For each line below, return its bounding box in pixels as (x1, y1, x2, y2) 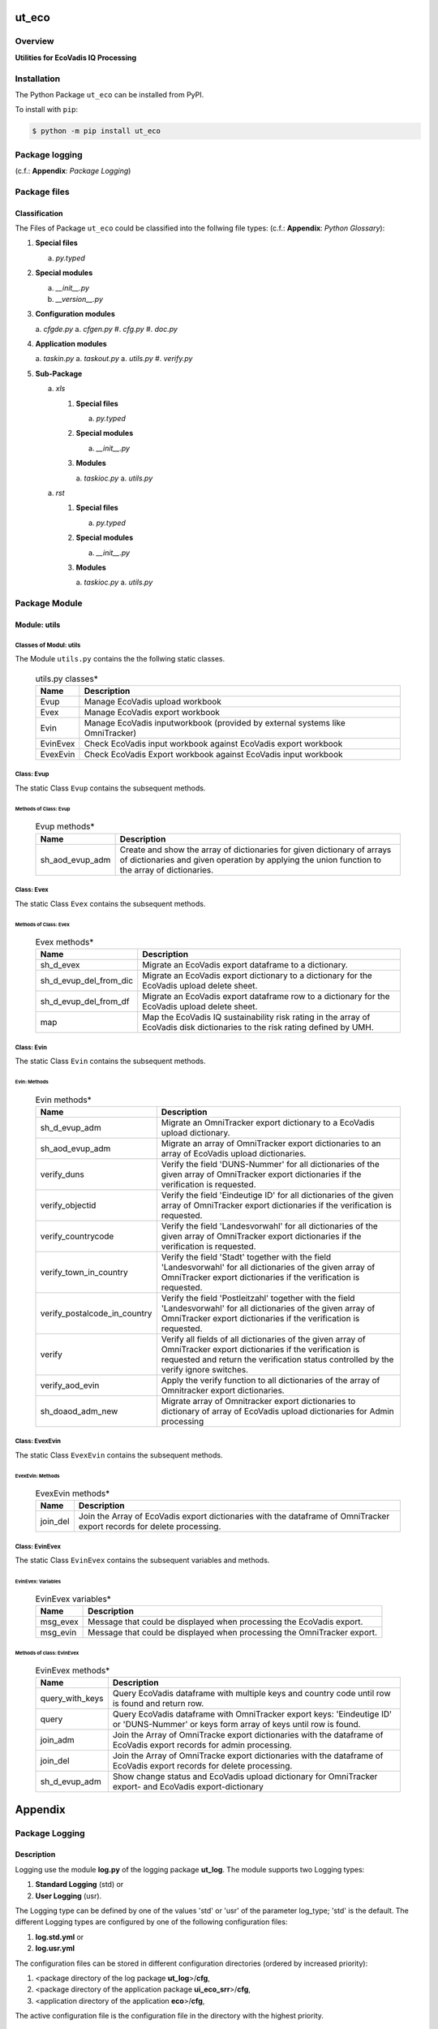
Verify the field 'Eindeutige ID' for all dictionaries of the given (161, 1189, 394, 1200)
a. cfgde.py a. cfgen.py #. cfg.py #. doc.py (35, 324, 178, 334)
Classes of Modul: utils (15, 641, 81, 649)
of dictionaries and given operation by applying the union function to (119, 854, 381, 865)
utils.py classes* (35, 673, 99, 684)
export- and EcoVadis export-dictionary (112, 1781, 264, 1793)
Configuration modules (35, 309, 115, 319)
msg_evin (40, 1627, 77, 1639)
